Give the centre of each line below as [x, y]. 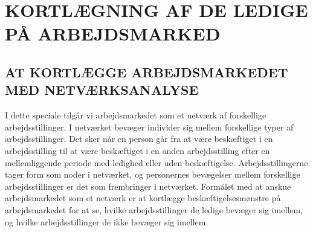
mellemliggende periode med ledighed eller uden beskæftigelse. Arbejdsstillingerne [156, 162]
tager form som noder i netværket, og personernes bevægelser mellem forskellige [153, 174]
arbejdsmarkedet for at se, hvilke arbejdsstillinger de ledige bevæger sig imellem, [154, 209]
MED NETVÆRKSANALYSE [102, 90]
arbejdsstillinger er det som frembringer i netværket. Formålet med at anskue [148, 186]
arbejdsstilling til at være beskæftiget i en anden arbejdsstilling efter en [137, 150]
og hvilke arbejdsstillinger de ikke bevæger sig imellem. [107, 221]
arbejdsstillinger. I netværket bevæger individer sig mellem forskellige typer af [149, 127]
